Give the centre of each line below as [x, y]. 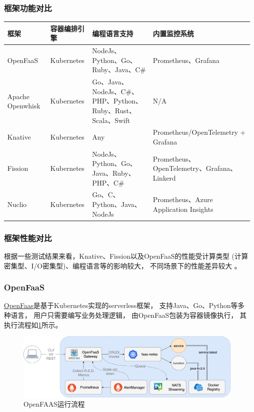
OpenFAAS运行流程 [54, 404]
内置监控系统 [173, 33]
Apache [19, 96]
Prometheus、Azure [183, 199]
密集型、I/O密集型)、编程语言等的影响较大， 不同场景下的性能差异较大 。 [123, 265]
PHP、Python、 [117, 101]
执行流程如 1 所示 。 [33, 324]
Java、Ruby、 [114, 173]
